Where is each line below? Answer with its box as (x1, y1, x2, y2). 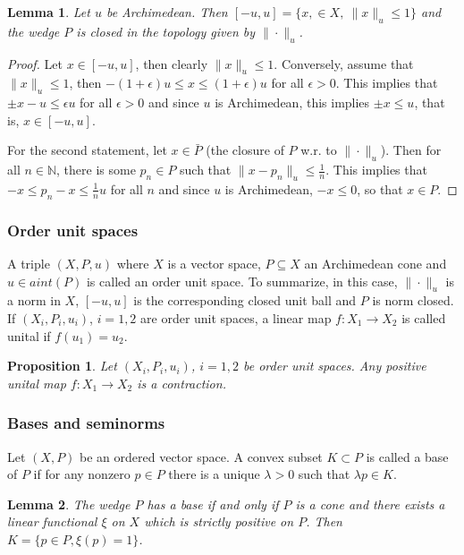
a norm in (7, 291, 61, 310)
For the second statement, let (7, 141, 167, 159)
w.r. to (300, 141, 337, 159)
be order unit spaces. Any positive (242, 356, 426, 375)
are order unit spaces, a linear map (140, 308, 332, 327)
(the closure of (206, 141, 284, 159)
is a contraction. (137, 373, 226, 392)
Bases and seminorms (7, 412, 165, 434)
